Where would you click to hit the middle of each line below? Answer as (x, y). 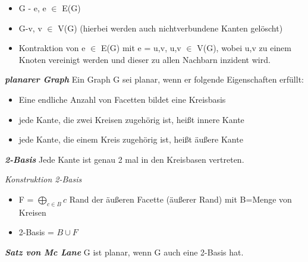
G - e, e (32, 8)
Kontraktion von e (52, 48)
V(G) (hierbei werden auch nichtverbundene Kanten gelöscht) (170, 28)
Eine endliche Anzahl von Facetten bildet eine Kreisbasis (122, 99)
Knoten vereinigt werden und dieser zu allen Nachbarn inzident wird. (144, 59)
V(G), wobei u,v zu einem (244, 48)
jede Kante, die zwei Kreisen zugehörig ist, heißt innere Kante (131, 119)
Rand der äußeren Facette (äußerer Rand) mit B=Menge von (180, 199)
